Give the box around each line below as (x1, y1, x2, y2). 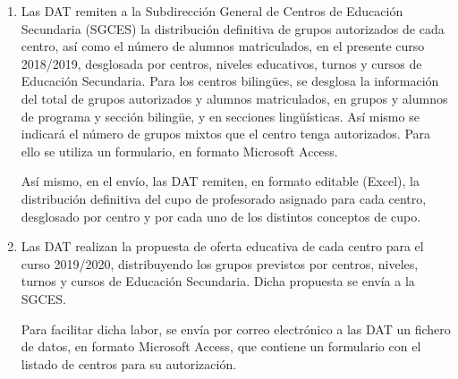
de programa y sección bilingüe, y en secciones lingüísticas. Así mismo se (21, 106, 420, 125)
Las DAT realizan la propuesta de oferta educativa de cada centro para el (21, 237, 424, 256)
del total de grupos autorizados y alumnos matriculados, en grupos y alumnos (21, 88, 448, 107)
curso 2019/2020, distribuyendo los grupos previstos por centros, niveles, (21, 254, 419, 273)
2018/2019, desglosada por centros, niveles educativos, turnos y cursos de (21, 54, 422, 72)
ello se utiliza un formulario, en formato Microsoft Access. (21, 141, 338, 160)
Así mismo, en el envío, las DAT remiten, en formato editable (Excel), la (21, 172, 420, 190)
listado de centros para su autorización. (21, 354, 237, 373)
